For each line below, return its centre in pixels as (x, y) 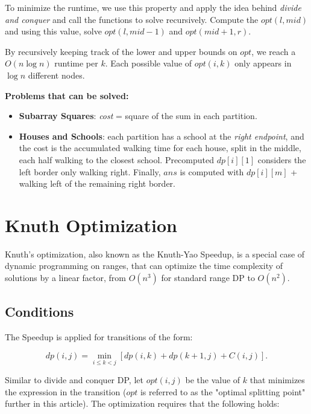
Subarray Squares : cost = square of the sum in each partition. (138, 116)
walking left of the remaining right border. (97, 183)
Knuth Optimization (91, 225)
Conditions (39, 312)
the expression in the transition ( (66, 391)
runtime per (76, 63)
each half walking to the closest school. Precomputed (117, 159)
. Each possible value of (149, 63)
